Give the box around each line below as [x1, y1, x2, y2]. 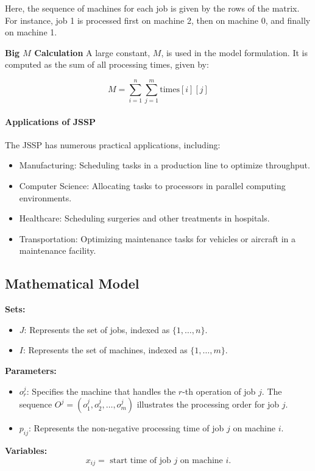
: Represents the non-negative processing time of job [29, 422, 224, 434]
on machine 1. [5, 26, 57, 38]
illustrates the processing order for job [136, 398, 280, 411]
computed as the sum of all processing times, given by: [5, 58, 209, 71]
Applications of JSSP [5, 115, 96, 128]
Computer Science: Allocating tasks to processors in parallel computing [19, 179, 286, 192]
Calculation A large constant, [34, 46, 150, 59]
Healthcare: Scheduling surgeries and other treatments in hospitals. [19, 212, 270, 225]
